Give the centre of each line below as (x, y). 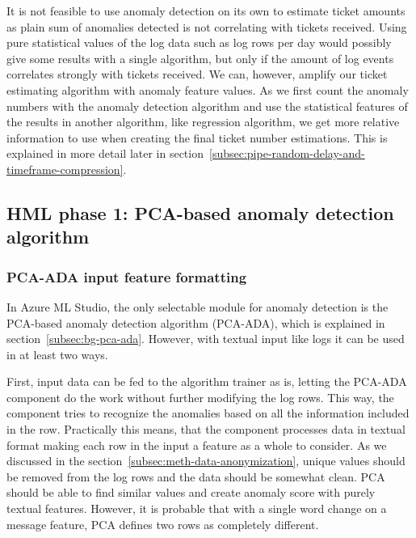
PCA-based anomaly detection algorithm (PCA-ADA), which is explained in (196, 322)
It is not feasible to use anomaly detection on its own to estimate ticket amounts (206, 11)
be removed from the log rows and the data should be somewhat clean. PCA (196, 476)
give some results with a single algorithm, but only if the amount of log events (200, 58)
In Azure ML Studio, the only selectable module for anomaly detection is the (197, 306)
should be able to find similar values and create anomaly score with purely (191, 492)
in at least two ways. (57, 354)
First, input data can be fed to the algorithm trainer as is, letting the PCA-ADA (207, 381)
